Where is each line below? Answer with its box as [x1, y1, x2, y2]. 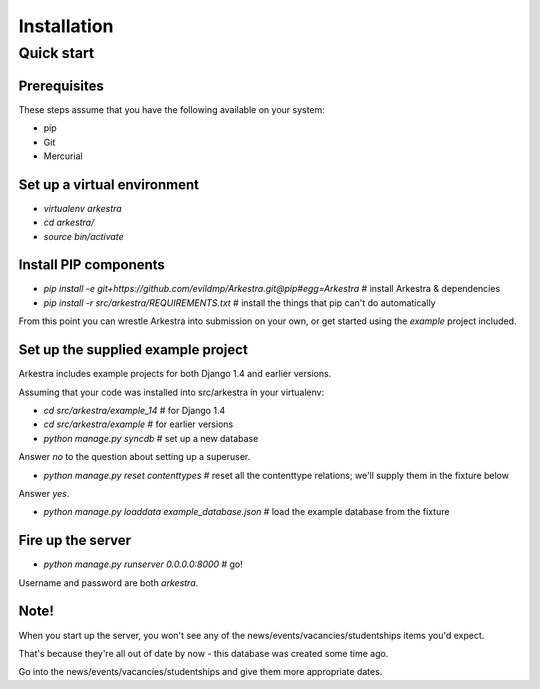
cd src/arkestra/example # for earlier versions [43, 418, 234, 430]
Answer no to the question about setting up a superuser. [18, 451, 251, 463]
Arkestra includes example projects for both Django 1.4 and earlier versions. [18, 368, 332, 380]
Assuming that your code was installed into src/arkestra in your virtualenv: [18, 386, 325, 398]
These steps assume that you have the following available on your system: [18, 103, 325, 115]
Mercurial [43, 150, 84, 162]
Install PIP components [18, 256, 165, 274]
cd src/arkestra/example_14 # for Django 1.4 [43, 404, 226, 416]
